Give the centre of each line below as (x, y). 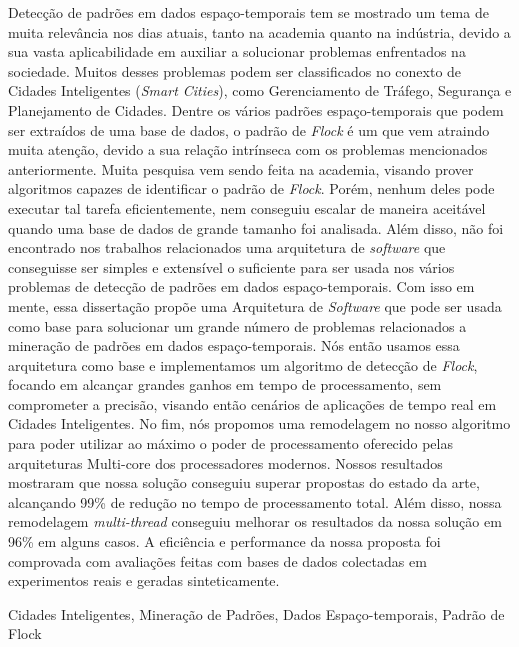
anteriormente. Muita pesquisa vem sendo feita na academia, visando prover (241, 168)
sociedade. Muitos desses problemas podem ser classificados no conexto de (235, 70)
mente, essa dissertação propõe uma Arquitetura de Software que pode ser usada (255, 305)
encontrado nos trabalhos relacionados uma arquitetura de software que (227, 247)
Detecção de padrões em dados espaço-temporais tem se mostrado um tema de (248, 12)
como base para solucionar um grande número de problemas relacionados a (237, 325)
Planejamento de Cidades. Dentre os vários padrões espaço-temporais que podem (256, 109)
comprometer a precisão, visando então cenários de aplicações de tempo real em (252, 403)
